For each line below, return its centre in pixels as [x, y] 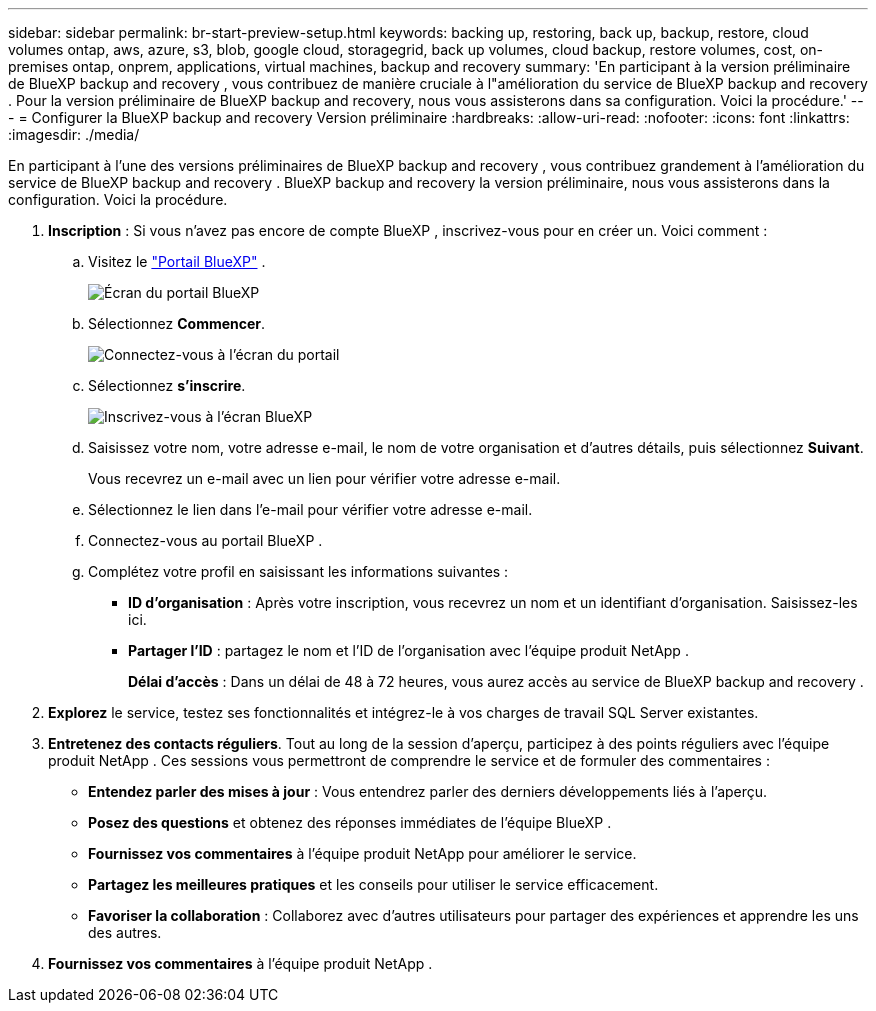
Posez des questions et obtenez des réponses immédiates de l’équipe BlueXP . [350, 822]
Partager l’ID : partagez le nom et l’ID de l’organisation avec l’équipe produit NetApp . [408, 650]
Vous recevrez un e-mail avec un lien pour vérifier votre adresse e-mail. [324, 478]
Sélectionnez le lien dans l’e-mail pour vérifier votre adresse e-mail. [310, 509]
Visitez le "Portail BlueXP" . [177, 261]
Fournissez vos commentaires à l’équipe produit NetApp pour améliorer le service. [362, 853]
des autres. [125, 932]
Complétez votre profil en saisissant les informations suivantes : [298, 571]
